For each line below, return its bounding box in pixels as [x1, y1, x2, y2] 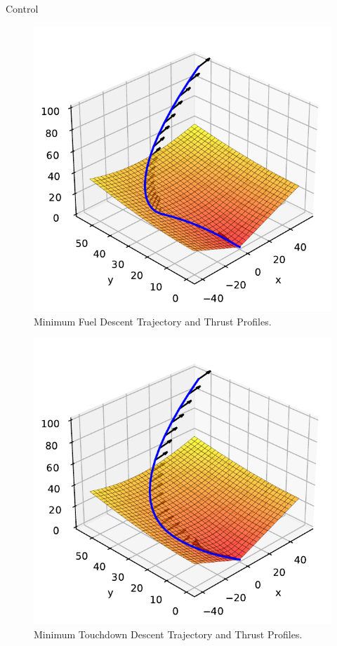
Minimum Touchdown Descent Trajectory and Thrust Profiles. [34, 626, 303, 641]
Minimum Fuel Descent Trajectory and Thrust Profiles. [34, 314, 272, 328]
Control [6, 1, 39, 15]
